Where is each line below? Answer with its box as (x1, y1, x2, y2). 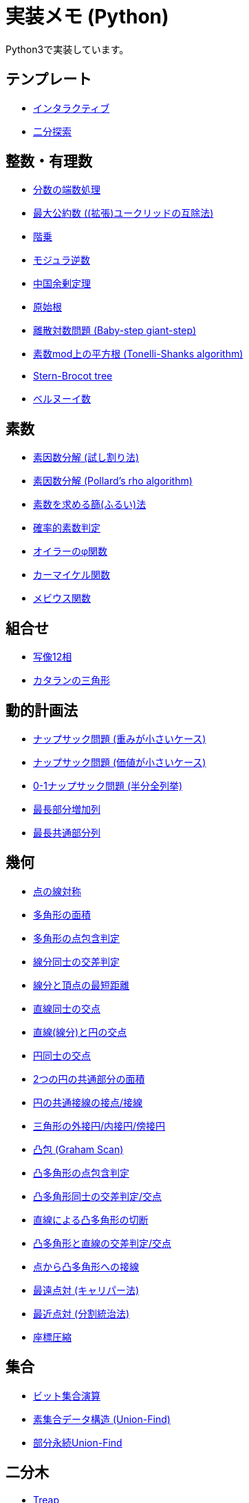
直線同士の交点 (33, 1002, 100, 1014)
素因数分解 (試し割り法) (33, 451, 140, 464)
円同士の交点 (33, 1049, 91, 1061)
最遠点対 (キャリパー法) (33, 1284, 140, 1296)
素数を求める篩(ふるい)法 (33, 498, 147, 511)
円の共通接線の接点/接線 (33, 1096, 143, 1108)
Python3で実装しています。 (6, 43, 129, 55)
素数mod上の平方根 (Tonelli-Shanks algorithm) (33, 348, 243, 360)
